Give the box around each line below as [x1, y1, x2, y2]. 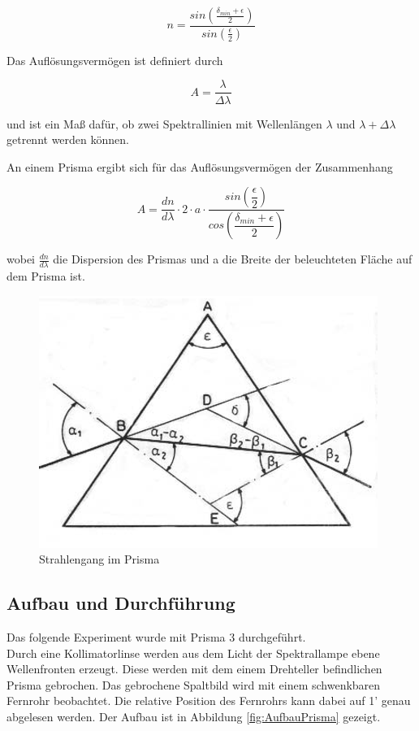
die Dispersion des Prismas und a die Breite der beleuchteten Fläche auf [53, 250, 413, 268]
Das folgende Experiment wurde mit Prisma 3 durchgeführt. [6, 629, 306, 645]
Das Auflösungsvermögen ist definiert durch [6, 51, 223, 68]
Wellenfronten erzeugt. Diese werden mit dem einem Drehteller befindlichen [6, 660, 382, 677]
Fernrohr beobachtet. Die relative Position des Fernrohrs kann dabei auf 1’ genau [6, 692, 411, 709]
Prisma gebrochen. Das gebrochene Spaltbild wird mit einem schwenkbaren [6, 676, 381, 693]
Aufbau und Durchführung [6, 590, 235, 616]
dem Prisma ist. [6, 268, 85, 285]
